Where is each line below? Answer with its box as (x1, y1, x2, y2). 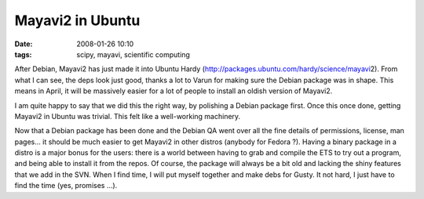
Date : (14, 39, 33, 49)
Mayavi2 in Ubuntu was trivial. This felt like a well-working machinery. (14, 111, 241, 121)
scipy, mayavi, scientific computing (76, 49, 190, 59)
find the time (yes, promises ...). (14, 181, 118, 190)
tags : (14, 49, 32, 59)
